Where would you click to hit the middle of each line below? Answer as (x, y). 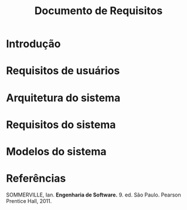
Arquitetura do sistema (63, 98)
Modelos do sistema (56, 151)
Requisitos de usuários (63, 71)
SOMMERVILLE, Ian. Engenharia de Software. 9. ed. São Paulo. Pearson (93, 195)
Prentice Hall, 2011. (29, 201)
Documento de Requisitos (98, 11)
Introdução (33, 44)
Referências (36, 179)
